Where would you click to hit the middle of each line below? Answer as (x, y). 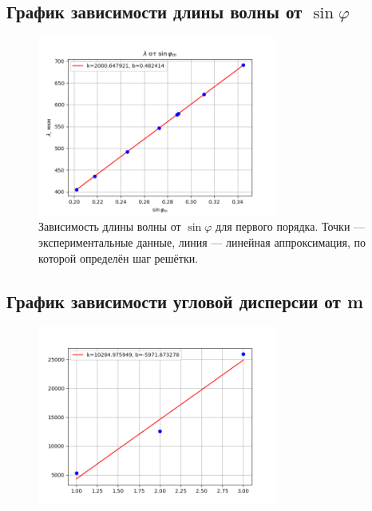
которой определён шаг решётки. (119, 257)
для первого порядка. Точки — (291, 226)
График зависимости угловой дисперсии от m (185, 301)
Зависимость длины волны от (110, 226)
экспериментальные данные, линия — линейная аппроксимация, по (202, 242)
